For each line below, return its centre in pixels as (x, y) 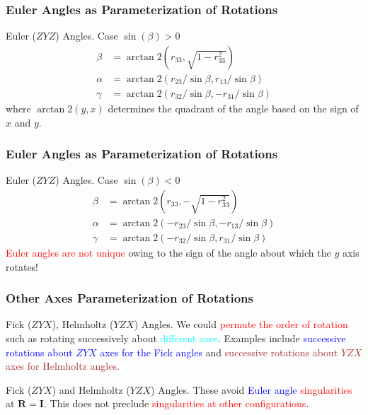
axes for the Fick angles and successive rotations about (219, 352)
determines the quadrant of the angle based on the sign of (233, 108)
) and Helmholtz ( (91, 389)
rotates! (22, 266)
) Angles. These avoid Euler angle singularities (252, 389)
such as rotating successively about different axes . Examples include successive (176, 338)
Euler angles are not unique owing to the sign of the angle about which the (168, 252)
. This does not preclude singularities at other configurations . (176, 403)
